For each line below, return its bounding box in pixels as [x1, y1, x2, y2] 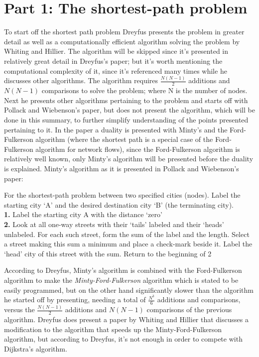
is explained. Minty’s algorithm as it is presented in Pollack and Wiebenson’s [4, 163, 239, 173]
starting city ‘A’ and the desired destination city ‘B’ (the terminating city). [4, 199, 234, 210]
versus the [4, 304, 35, 315]
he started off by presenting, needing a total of [4, 294, 146, 305]
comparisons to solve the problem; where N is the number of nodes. [41, 85, 248, 96]
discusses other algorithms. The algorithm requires [4, 75, 158, 86]
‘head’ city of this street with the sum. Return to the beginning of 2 [4, 248, 212, 258]
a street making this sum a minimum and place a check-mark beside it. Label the [4, 238, 253, 249]
